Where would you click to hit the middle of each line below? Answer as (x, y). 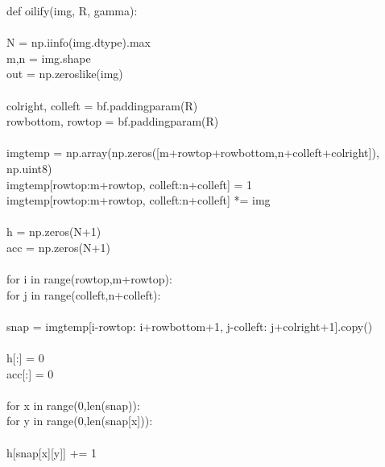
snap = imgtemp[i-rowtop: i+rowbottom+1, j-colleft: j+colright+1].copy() (190, 326)
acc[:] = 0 (30, 373)
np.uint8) (29, 168)
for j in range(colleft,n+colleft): (84, 294)
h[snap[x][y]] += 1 (52, 452)
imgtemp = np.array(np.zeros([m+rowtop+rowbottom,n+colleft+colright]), (193, 153)
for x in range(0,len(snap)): (73, 405)
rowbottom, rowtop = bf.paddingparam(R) (113, 121)
